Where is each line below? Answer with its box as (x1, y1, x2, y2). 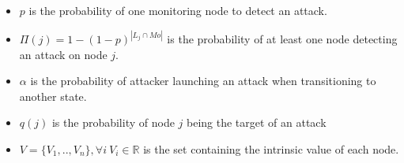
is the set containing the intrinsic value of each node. (143, 141, 399, 157)
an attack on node (19, 46, 108, 62)
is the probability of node (51, 114, 175, 131)
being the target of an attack (186, 114, 327, 131)
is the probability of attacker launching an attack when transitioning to (30, 72, 376, 89)
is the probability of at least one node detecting (167, 31, 398, 47)
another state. (19, 87, 87, 104)
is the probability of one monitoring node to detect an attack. (28, 2, 327, 18)
